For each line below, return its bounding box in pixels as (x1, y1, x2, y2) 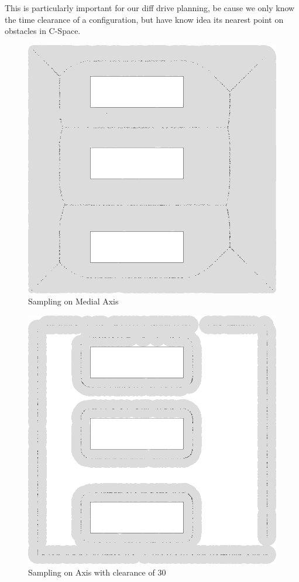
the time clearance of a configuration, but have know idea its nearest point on (5, 13, 284, 25)
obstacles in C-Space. (5, 25, 81, 37)
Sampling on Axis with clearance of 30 (28, 566, 166, 578)
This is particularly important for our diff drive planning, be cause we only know (5, 2, 295, 13)
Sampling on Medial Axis (28, 295, 119, 307)
